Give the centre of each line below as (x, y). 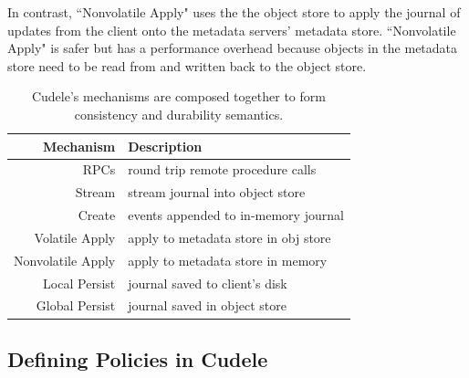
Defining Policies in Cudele (138, 358)
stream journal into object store (217, 192)
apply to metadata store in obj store (229, 237)
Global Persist (76, 305)
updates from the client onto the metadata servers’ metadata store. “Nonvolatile (232, 30)
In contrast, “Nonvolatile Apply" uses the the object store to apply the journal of (234, 12)
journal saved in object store (207, 305)
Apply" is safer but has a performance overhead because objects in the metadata (233, 48)
